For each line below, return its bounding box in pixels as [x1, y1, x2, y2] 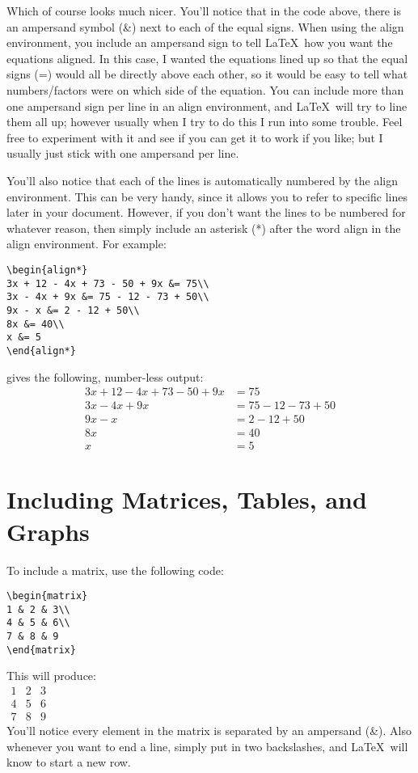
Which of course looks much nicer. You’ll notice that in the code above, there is [6, 2, 401, 19]
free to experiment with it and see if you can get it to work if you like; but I [6, 129, 383, 146]
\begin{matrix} [6, 590, 88, 602]
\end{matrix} [6, 644, 76, 656]
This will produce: [6, 667, 96, 684]
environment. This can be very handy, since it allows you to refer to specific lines [6, 188, 407, 205]
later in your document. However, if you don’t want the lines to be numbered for [6, 204, 406, 221]
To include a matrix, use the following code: [6, 561, 224, 578]
